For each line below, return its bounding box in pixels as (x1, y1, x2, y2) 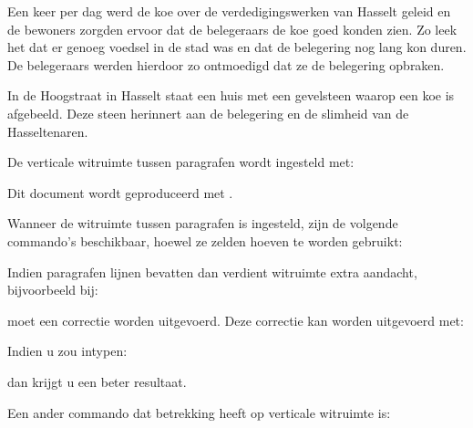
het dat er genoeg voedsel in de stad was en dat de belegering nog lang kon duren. (7, 37, 467, 57)
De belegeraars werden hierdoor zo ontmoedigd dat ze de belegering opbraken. (7, 55, 445, 74)
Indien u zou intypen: (7, 341, 128, 360)
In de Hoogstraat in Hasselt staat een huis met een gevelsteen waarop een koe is (7, 86, 455, 105)
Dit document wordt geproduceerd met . (7, 183, 233, 202)
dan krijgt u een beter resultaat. (7, 371, 187, 391)
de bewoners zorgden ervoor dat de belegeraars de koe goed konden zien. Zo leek (7, 19, 458, 38)
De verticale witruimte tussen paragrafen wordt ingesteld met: (7, 152, 355, 172)
